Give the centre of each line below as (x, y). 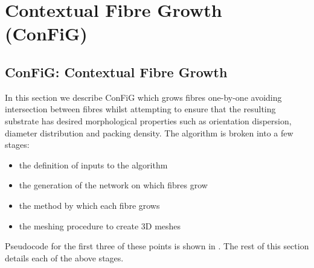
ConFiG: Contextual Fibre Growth (116, 72)
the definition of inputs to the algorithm (93, 164)
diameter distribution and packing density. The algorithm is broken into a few (149, 132)
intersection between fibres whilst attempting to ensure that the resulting (140, 109)
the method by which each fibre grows (89, 205)
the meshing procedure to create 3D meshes (100, 225)
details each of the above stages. (64, 257)
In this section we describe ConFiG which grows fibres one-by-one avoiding (143, 97)
